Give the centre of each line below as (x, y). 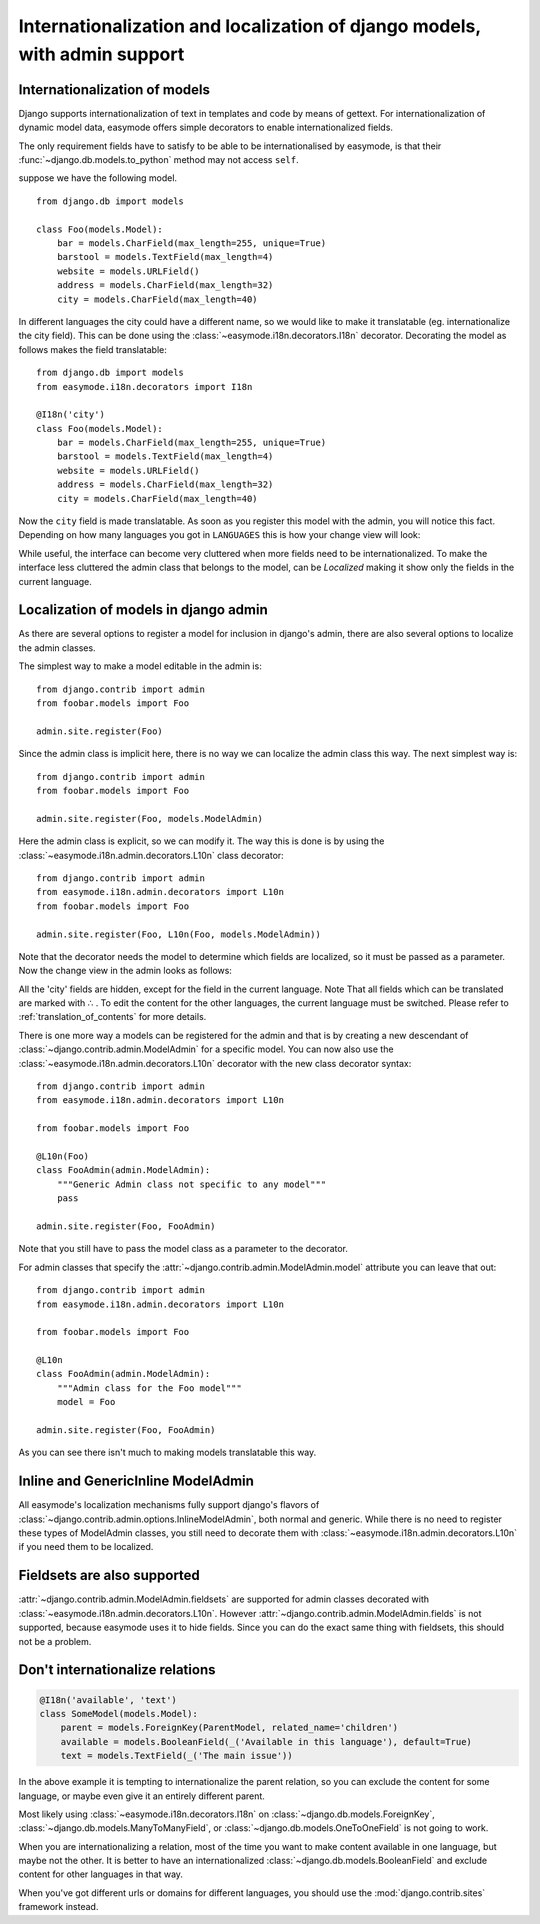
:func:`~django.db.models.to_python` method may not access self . (158, 160)
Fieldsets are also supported (109, 1575)
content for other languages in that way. (101, 1874)
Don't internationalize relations (117, 1670)
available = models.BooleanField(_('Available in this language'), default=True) (266, 1741)
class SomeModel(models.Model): (119, 1713)
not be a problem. (55, 1641)
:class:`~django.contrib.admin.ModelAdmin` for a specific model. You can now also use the (206, 1049)
